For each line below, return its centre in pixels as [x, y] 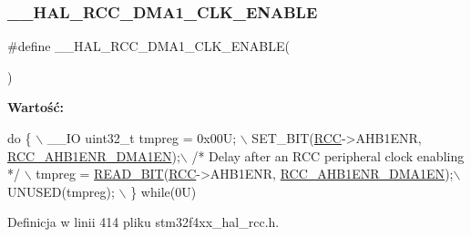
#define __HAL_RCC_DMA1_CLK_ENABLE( [148, 46]
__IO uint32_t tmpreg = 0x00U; [142, 138]
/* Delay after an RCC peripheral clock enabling [328, 155]
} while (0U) [164, 191]
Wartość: [36, 107]
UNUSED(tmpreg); [61, 191]
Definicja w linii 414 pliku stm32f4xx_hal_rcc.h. [143, 222]
